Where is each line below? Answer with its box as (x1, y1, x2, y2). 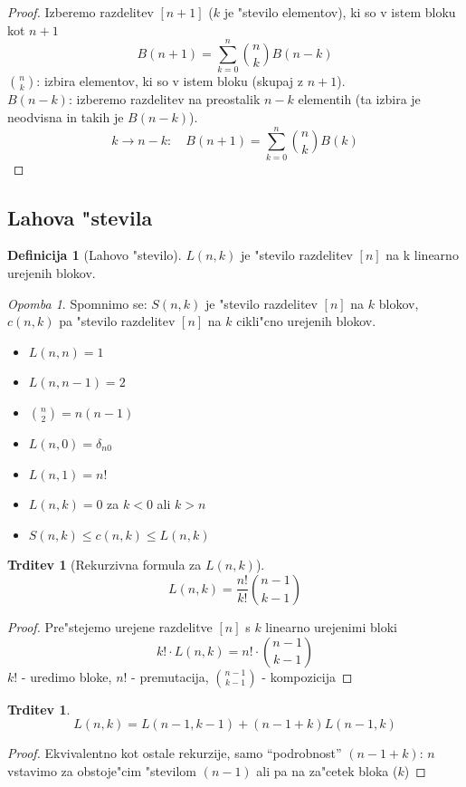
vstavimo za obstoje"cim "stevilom (7, 761, 197, 780)
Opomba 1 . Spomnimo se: (7, 293, 147, 312)
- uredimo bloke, (21, 667, 112, 686)
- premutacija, (131, 667, 209, 686)
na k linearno (385, 245, 459, 264)
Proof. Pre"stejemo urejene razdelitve (7, 617, 213, 636)
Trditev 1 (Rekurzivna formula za (7, 555, 202, 574)
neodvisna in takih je (7, 107, 124, 126)
